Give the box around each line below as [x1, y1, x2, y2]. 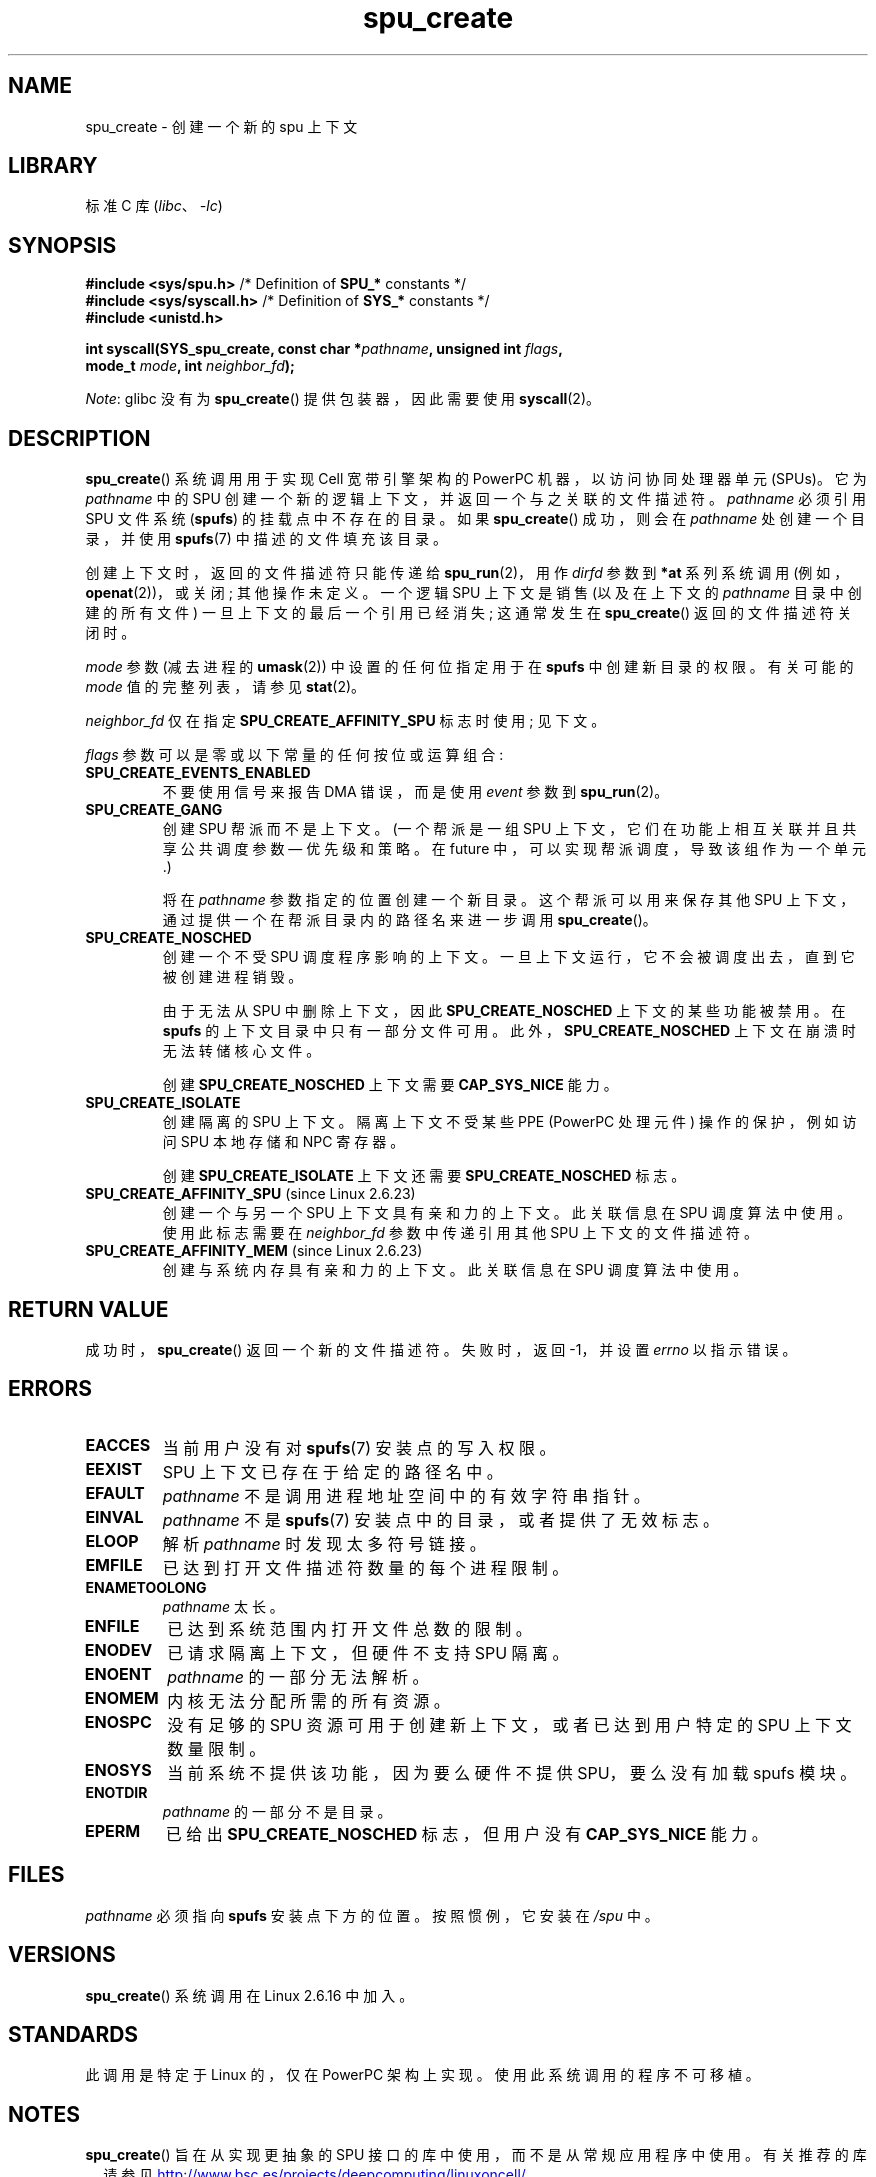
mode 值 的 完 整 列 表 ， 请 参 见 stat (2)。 [85, 678, 366, 696]
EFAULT [85, 1482, 145, 1503]
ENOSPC [84, 1711, 152, 1732]
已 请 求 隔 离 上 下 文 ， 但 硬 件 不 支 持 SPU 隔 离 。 [167, 1642, 569, 1663]
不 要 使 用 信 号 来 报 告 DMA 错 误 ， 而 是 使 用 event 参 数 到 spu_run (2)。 [162, 783, 669, 801]
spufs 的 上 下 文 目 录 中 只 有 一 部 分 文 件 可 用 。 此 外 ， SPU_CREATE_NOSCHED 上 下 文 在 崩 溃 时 [162, 1022, 856, 1040]
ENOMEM [84, 1687, 159, 1708]
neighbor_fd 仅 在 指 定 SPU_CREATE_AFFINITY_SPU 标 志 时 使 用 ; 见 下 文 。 [85, 712, 606, 730]
